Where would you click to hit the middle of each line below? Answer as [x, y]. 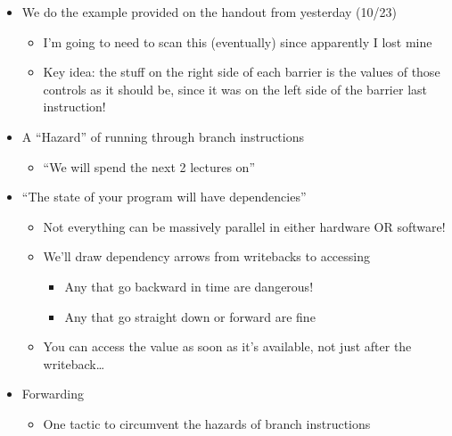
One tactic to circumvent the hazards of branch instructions [207, 423]
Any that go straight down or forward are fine [190, 316]
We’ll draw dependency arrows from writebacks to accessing [207, 256]
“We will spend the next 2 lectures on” [149, 166]
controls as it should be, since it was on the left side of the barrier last [235, 89]
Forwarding [53, 394]
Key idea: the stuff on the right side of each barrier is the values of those [242, 72]
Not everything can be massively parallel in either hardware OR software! [244, 226]
